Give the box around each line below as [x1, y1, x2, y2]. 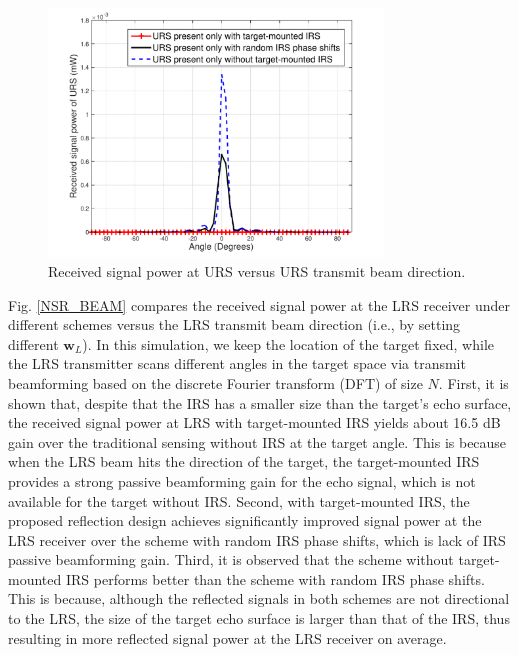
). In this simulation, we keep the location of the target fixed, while [82, 333, 494, 354]
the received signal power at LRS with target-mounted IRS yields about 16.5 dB [8, 412, 501, 433]
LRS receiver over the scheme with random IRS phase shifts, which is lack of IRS [8, 529, 506, 550]
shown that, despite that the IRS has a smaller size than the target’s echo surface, [8, 392, 512, 413]
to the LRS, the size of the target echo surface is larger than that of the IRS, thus [8, 608, 510, 629]
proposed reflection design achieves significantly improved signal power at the [8, 510, 482, 531]
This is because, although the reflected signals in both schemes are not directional [8, 588, 510, 609]
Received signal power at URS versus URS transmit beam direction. [48, 260, 466, 281]
